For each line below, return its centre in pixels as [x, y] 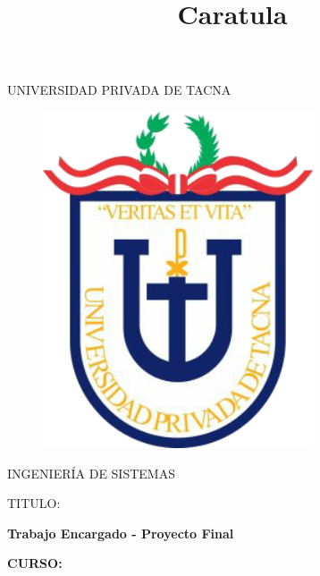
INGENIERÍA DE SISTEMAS [91, 473]
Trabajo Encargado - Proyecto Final [121, 533]
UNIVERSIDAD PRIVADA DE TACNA [119, 90]
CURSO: [35, 563]
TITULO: [34, 503]
